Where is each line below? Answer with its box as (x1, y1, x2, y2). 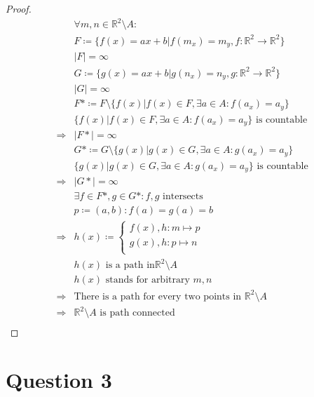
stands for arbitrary (105, 275, 190, 285)
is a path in (105, 260, 155, 271)
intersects (163, 191, 203, 202)
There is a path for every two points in (74, 291, 242, 302)
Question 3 (6, 365, 112, 394)
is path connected (100, 308, 175, 318)
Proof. (6, 1, 32, 15)
